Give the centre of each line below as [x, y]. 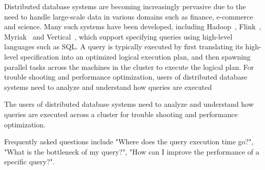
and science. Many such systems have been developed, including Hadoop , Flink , [133, 26]
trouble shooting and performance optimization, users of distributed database [126, 77]
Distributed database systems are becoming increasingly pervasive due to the [125, 6]
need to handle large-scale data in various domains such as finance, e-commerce [129, 16]
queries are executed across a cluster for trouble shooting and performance [121, 114]
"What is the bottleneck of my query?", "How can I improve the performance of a [132, 151]
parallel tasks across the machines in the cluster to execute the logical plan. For [129, 67]
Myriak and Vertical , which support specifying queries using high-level [118, 36]
